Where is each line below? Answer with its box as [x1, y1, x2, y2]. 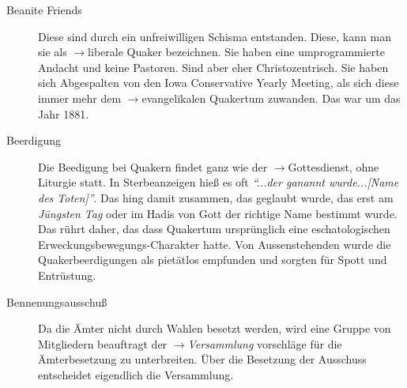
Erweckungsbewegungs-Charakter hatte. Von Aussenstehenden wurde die [38, 235, 391, 252]
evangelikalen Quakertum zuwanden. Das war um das [141, 89, 401, 106]
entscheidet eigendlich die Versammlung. [38, 366, 234, 382]
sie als [38, 43, 67, 60]
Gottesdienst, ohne [288, 158, 379, 175]
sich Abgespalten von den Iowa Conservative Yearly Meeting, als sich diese [38, 74, 399, 91]
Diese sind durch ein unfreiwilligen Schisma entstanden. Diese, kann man [38, 28, 391, 44]
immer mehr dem [38, 89, 122, 106]
